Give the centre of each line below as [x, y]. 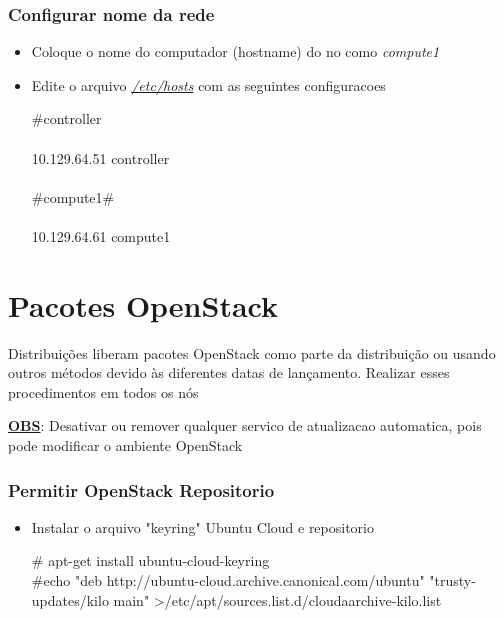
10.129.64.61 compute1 [101, 235]
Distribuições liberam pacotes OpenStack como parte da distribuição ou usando [252, 352]
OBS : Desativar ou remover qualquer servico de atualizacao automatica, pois [245, 425]
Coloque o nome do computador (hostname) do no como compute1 [235, 51]
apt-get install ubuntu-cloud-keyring [159, 560]
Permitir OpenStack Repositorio [141, 489]
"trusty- [452, 580]
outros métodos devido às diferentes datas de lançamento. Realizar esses [229, 372]
